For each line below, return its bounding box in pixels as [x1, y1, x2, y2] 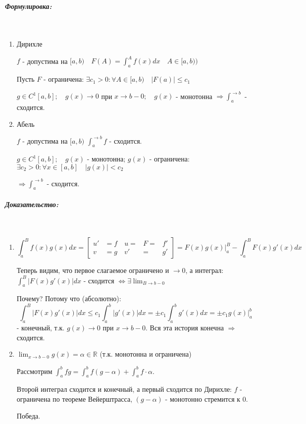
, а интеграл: [185, 265, 224, 275]
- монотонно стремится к [165, 393, 241, 404]
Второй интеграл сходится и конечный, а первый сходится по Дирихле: [16, 384, 232, 394]
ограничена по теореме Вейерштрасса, [16, 393, 133, 404]
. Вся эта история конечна [146, 322, 224, 333]
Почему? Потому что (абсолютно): [16, 293, 121, 304]
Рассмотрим [16, 366, 52, 376]
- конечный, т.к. [16, 322, 65, 333]
